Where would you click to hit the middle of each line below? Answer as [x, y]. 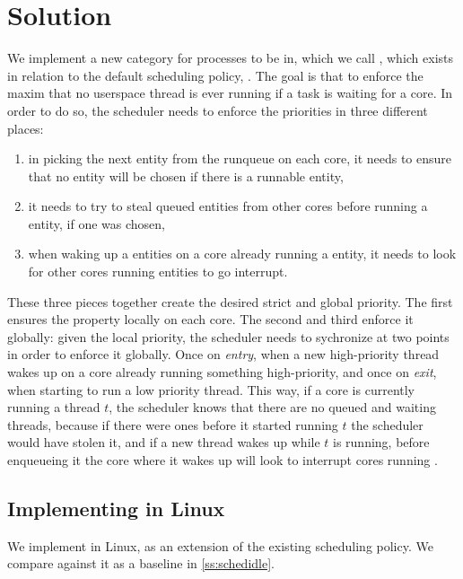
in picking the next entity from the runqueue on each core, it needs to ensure [240, 158]
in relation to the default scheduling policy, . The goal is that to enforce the [215, 75]
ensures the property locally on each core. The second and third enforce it [210, 319]
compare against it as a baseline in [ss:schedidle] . [141, 563]
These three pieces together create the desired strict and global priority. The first [230, 301]
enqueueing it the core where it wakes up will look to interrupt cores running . [223, 460]
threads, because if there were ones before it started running [173, 424]
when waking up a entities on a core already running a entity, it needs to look [242, 254]
